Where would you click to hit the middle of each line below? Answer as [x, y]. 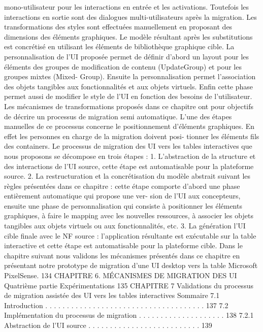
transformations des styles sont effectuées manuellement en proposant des [118, 27]
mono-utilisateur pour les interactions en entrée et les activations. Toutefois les [127, 7]
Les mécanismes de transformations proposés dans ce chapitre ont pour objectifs [129, 106]
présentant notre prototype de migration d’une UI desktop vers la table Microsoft [131, 265]
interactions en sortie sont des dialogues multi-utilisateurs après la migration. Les [130, 16]
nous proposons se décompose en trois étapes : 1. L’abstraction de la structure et [130, 156]
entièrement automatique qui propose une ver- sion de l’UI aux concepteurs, [122, 196]
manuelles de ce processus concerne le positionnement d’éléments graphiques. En [129, 126]
